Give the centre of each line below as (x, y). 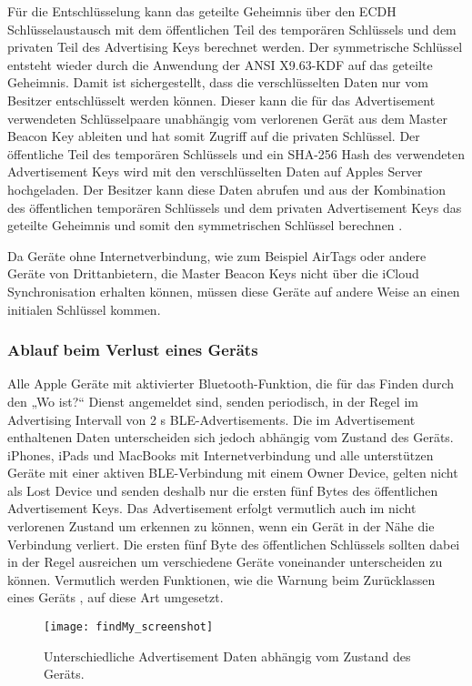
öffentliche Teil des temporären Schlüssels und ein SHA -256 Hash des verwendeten (236, 153)
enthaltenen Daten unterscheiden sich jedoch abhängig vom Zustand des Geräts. (231, 437)
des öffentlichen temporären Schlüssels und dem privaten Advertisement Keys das (235, 207)
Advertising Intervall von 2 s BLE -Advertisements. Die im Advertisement (211, 419)
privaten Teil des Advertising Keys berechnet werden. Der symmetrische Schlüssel (235, 47)
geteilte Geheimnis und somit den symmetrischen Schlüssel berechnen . (205, 225)
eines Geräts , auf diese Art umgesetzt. (115, 597)
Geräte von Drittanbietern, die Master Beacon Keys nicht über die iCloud (213, 273)
